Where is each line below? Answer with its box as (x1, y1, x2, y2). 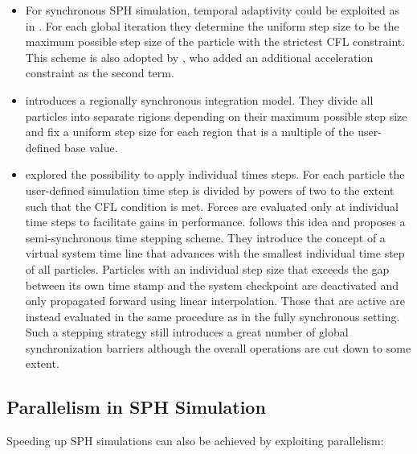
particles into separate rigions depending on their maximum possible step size (25, 107, 407, 124)
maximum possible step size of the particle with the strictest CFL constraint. (25, 33, 406, 50)
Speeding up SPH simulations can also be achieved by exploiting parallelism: (6, 432, 384, 449)
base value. (64, 138, 118, 155)
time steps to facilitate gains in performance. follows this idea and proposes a (25, 213, 406, 230)
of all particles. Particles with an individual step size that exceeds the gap (25, 260, 390, 277)
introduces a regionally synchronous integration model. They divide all (25, 91, 374, 108)
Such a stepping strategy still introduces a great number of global (25, 324, 349, 340)
